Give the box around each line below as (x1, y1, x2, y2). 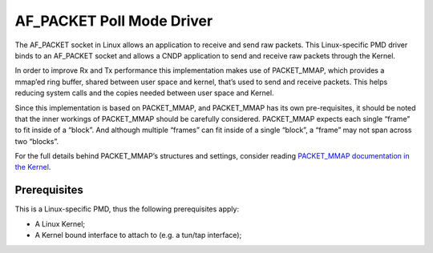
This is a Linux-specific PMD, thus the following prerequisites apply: (14, 204, 240, 214)
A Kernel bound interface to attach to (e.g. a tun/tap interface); (34, 231, 242, 240)
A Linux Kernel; (34, 219, 86, 228)
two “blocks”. (14, 136, 59, 146)
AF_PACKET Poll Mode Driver (14, 12, 213, 30)
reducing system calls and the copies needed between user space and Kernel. (14, 88, 274, 98)
